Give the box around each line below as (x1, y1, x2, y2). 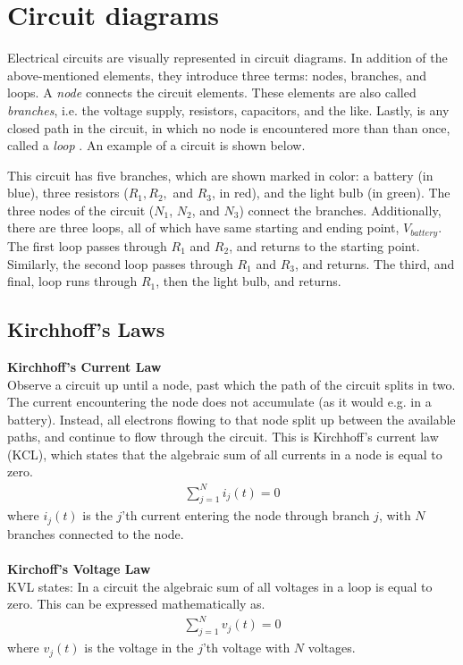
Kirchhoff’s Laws (7, 316, 165, 343)
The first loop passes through (7, 236, 167, 255)
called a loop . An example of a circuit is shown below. (7, 136, 306, 155)
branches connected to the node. (7, 524, 184, 543)
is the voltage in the (84, 638, 194, 657)
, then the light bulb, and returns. (156, 272, 341, 290)
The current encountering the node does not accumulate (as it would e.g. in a (7, 392, 432, 411)
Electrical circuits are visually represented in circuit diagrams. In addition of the (7, 48, 448, 67)
